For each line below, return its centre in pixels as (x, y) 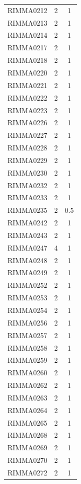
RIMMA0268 (27, 435)
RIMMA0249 (27, 272)
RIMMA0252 (27, 285)
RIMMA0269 (27, 448)
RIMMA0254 (27, 310)
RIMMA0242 (27, 223)
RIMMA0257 (27, 335)
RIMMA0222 (27, 97)
